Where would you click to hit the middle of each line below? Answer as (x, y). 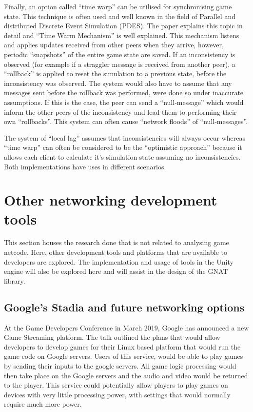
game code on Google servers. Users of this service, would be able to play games (124, 356)
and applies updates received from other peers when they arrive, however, (114, 45)
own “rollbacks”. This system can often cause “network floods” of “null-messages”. (126, 121)
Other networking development (111, 200)
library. (15, 280)
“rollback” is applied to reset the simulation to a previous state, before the (115, 73)
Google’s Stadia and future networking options (124, 307)
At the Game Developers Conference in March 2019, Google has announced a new (126, 327)
